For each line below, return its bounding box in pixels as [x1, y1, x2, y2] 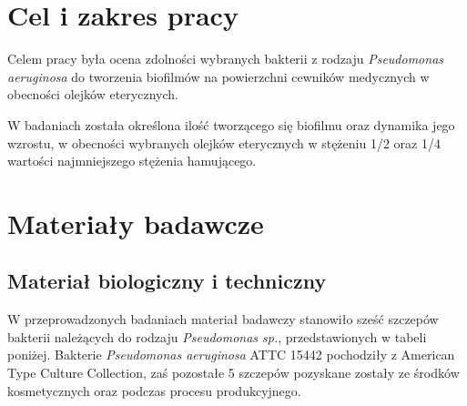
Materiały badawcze [7, 204, 264, 241]
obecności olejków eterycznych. [7, 85, 178, 104]
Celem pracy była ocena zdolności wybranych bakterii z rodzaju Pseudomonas [7, 49, 444, 68]
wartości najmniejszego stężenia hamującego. [7, 151, 257, 170]
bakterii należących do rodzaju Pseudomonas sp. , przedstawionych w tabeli [7, 327, 427, 346]
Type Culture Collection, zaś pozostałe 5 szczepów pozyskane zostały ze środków [7, 363, 460, 382]
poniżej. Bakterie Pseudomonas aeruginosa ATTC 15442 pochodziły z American [7, 345, 455, 364]
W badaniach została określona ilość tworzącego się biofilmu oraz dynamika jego [7, 115, 455, 134]
